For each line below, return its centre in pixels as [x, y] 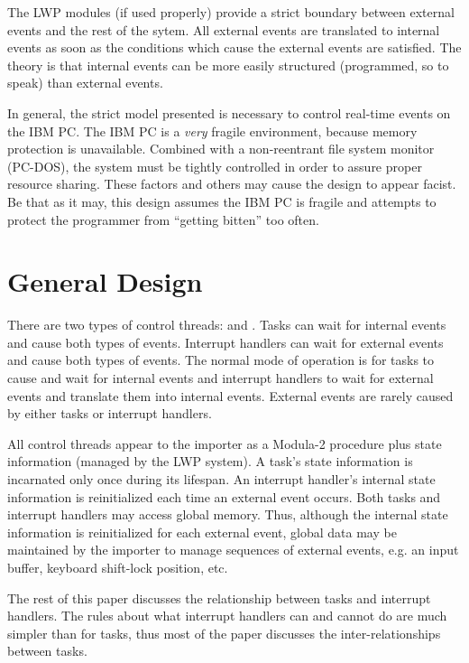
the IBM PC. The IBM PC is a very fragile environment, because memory [212, 131]
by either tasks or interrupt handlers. [110, 413]
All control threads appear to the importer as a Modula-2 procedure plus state [225, 443]
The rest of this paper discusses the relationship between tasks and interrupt [219, 598]
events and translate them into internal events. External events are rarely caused [230, 395]
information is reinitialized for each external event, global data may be [202, 532]
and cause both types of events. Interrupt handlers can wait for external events [225, 342]
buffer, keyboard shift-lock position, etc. [118, 567]
